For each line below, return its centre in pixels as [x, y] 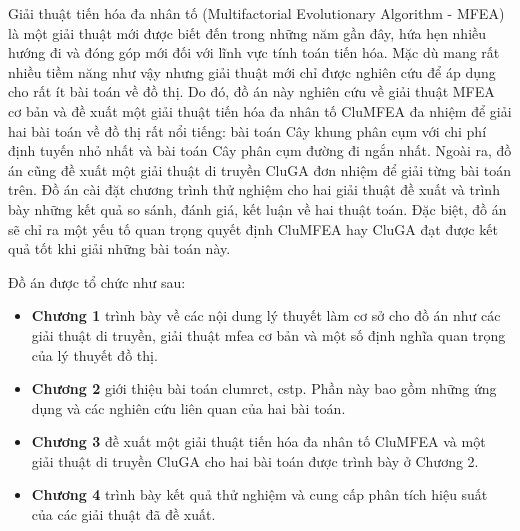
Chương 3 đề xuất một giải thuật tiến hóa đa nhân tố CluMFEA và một [258, 441]
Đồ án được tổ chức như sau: [97, 281]
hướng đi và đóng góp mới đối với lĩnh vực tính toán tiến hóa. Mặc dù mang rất [254, 52]
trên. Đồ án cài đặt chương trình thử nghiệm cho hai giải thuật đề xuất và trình [254, 189]
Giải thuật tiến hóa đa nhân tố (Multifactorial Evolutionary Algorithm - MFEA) [256, 13]
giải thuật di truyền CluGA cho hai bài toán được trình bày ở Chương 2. [255, 460]
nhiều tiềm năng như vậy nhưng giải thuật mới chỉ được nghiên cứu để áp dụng [252, 71]
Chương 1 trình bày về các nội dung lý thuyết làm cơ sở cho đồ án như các [266, 315]
